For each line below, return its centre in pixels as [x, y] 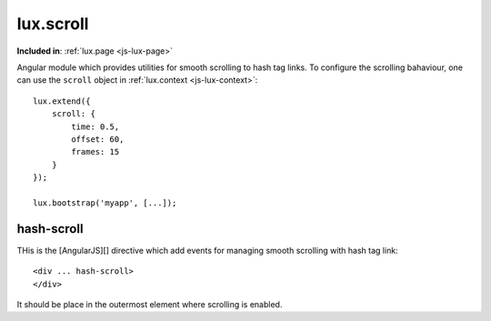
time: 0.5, [95, 126]
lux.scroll [53, 24]
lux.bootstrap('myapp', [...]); [105, 203]
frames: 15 [95, 152]
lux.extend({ [62, 101]
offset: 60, [98, 139]
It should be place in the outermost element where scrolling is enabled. [150, 304]
